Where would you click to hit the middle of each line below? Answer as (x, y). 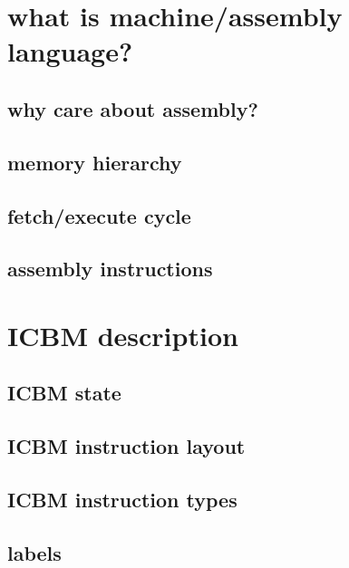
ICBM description (123, 335)
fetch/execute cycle (99, 215)
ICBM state (64, 393)
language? (70, 51)
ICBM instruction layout (126, 446)
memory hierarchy (95, 162)
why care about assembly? (133, 108)
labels (34, 552)
